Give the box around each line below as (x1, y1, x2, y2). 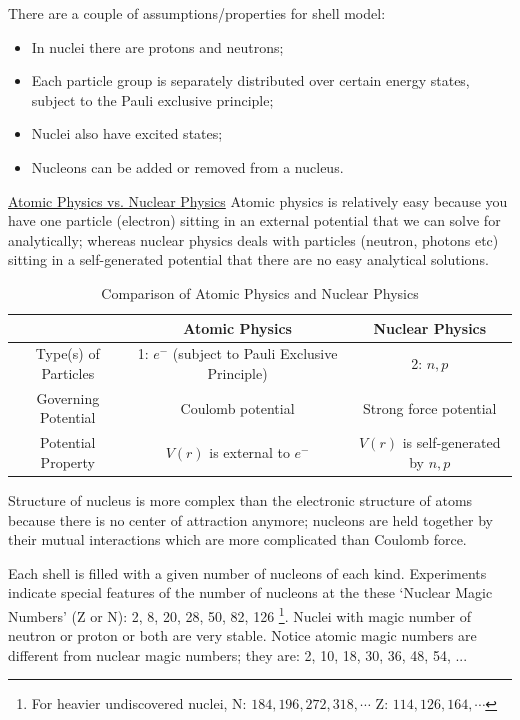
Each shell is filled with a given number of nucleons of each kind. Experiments (8, 562, 487, 583)
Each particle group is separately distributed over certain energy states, (31, 70, 470, 91)
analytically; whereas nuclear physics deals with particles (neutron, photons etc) (8, 229, 499, 250)
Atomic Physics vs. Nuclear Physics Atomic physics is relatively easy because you (8, 190, 508, 211)
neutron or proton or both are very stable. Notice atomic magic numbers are (8, 625, 477, 646)
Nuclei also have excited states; (31, 123, 223, 144)
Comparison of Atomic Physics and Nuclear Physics (101, 282, 419, 303)
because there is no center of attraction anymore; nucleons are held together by (8, 509, 493, 530)
